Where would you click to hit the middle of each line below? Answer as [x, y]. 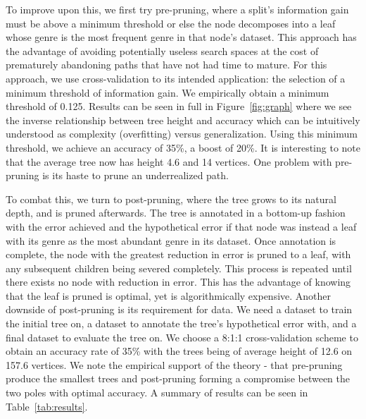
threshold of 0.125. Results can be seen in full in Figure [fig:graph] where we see [179, 106]
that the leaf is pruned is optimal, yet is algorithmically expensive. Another [169, 295]
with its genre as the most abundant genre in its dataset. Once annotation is [171, 240]
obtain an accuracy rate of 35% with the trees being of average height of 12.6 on [179, 351]
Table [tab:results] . [47, 406]
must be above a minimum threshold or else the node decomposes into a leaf [171, 23]
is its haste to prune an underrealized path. [135, 175]
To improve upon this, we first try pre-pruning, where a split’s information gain [177, 9]
